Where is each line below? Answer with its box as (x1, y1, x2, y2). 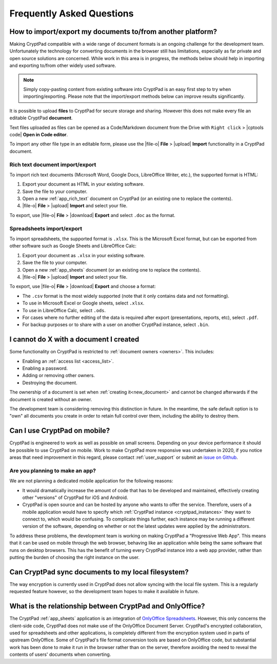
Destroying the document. (22, 380, 77, 386)
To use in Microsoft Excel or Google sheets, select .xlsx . (22, 300, 145, 306)
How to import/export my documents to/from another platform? (9, 27, 217, 36)
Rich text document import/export (9, 161, 96, 168)
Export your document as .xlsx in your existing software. (22, 252, 146, 258)
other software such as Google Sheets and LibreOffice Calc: (9, 243, 137, 249)
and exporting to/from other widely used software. (9, 62, 116, 69)
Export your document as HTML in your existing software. (22, 181, 145, 187)
